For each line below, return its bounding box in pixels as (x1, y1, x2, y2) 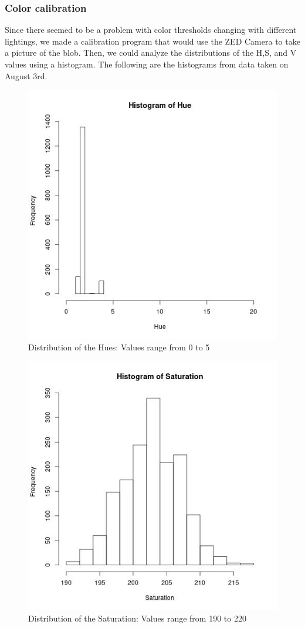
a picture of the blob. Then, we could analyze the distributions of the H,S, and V (5, 46, 297, 59)
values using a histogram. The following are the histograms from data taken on (5, 58, 289, 70)
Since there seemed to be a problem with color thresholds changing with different (5, 23, 297, 36)
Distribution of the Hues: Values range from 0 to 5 (28, 340, 210, 353)
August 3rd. (5, 69, 48, 82)
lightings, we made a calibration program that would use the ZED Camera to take (5, 35, 300, 47)
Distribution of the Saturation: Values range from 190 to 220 (28, 612, 246, 624)
